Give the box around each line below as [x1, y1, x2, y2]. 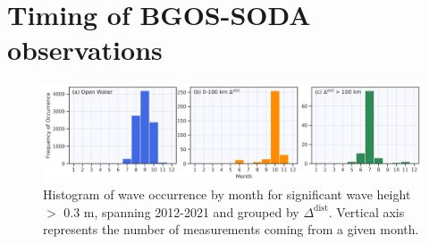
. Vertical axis [328, 202, 405, 221]
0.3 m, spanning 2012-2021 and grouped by [63, 202, 299, 221]
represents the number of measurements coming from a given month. [43, 220, 419, 239]
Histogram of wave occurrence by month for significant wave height [43, 185, 411, 204]
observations [7, 31, 163, 68]
